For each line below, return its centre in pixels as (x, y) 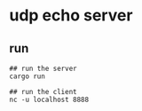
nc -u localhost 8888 (49, 99)
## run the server (43, 68)
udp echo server (71, 16)
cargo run (28, 76)
